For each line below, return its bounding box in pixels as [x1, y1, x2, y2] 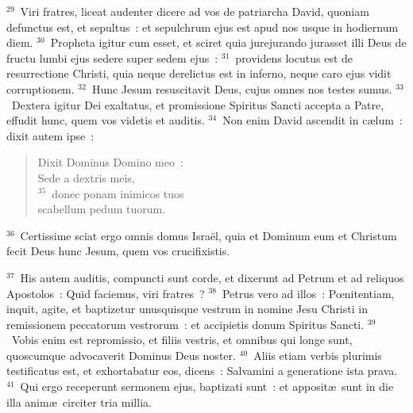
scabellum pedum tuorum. [37, 201, 166, 217]
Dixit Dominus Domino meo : [37, 154, 183, 170]
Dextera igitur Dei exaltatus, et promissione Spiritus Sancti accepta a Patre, [11, 96, 384, 113]
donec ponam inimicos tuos [52, 185, 184, 201]
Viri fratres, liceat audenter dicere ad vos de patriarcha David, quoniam [20, 3, 369, 19]
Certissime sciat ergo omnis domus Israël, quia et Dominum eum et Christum [20, 227, 397, 243]
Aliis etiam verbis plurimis [253, 346, 382, 363]
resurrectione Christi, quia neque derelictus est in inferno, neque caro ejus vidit [6, 65, 392, 82]
